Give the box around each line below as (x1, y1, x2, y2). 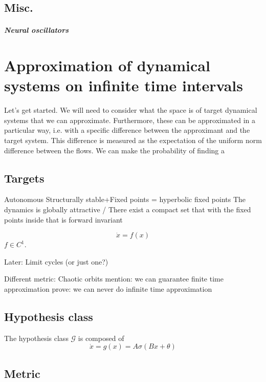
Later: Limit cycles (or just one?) (4, 256, 108, 267)
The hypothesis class (4, 332, 69, 343)
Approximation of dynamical (4, 55, 210, 76)
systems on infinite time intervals (4, 75, 243, 96)
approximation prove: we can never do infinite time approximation (4, 284, 212, 294)
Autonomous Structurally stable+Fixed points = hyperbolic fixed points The (4, 194, 246, 205)
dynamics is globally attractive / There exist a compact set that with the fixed (4, 204, 251, 215)
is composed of (78, 332, 124, 343)
